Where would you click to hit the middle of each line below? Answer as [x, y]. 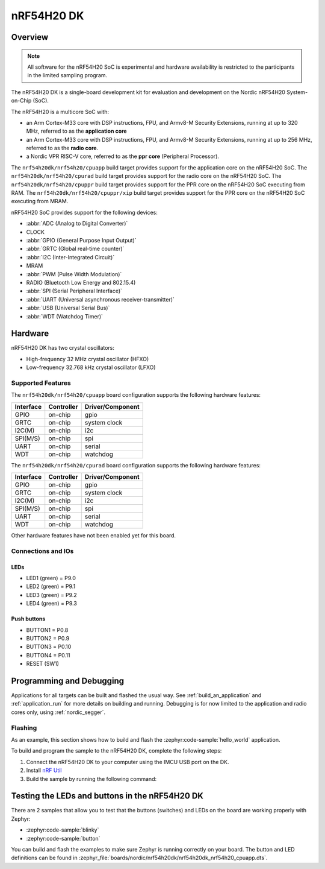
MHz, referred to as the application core [76, 131]
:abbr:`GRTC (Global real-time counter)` [75, 249]
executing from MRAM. [40, 201]
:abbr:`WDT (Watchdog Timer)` [65, 316]
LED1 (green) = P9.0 [51, 578]
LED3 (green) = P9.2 [52, 595]
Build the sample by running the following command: [91, 779]
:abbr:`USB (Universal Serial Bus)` [68, 308]
